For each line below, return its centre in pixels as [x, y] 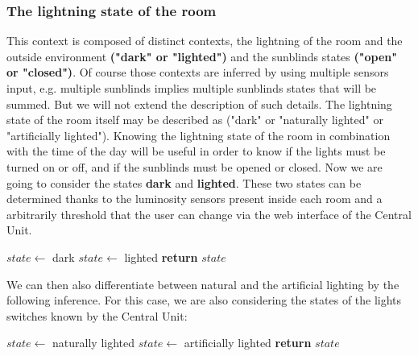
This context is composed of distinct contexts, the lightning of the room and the [205, 41]
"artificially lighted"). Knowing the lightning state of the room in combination [199, 135]
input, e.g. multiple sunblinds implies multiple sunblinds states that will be [192, 88]
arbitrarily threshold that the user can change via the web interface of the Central [209, 214]
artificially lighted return [248, 343]
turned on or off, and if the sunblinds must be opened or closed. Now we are [195, 166]
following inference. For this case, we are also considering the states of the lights [204, 300]
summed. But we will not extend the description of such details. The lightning [199, 103]
